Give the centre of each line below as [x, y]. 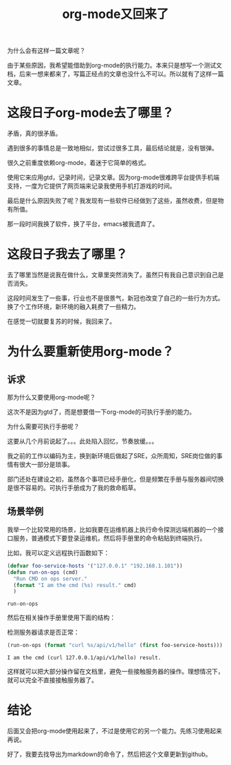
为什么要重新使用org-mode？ [90, 352]
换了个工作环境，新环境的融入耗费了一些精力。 [73, 307]
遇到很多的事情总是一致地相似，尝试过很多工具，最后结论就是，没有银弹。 [112, 148]
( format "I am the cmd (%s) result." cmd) [75, 585]
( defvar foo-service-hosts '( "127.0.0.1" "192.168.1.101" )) [95, 566]
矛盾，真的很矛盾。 [34, 133]
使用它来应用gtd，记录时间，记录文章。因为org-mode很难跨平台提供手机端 [113, 177]
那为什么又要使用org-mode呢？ [52, 397]
